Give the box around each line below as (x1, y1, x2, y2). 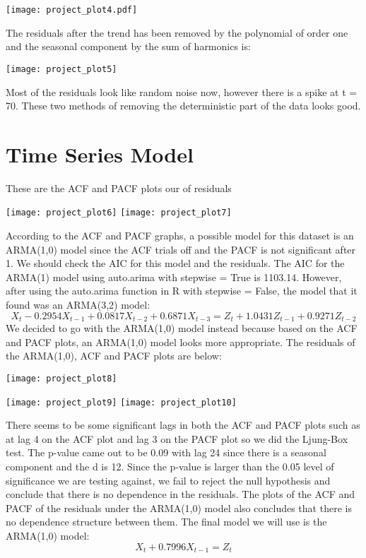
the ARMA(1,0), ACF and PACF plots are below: (6, 348, 222, 363)
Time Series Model (6, 139, 194, 168)
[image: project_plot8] (6, 373, 117, 384)
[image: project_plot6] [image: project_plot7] (6, 208, 232, 218)
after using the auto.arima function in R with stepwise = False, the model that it (6, 283, 358, 298)
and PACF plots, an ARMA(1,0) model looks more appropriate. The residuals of (6, 334, 355, 349)
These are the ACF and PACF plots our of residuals (6, 180, 232, 195)
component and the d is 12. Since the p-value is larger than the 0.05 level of (6, 458, 334, 473)
